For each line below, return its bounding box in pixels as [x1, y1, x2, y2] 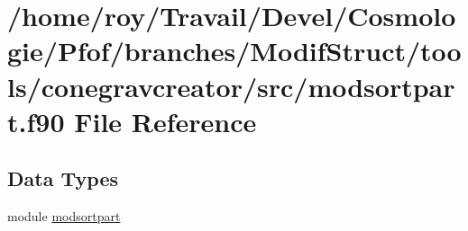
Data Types [7, 164, 118, 192]
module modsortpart [7, 207, 121, 226]
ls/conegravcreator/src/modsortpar [7, 67, 455, 104]
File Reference [74, 102, 257, 139]
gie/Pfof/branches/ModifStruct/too [7, 32, 462, 69]
